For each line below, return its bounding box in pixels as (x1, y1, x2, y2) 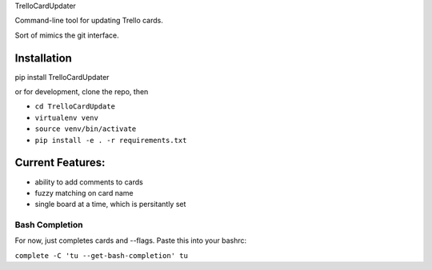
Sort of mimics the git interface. (14, 30, 119, 40)
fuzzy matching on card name (34, 188, 134, 197)
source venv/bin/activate (34, 125, 137, 133)
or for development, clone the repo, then (14, 87, 149, 97)
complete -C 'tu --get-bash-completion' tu (14, 251, 188, 260)
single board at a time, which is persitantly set (34, 200, 186, 209)
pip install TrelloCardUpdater (14, 72, 110, 81)
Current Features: (14, 156, 106, 169)
